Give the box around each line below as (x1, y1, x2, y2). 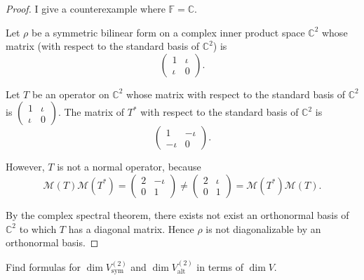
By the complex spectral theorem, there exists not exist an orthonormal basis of (6, 207, 349, 222)
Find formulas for (6, 259, 81, 274)
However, (6, 159, 45, 174)
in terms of (196, 259, 243, 274)
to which (19, 221, 57, 236)
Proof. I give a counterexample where (6, 1, 166, 15)
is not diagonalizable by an (205, 221, 321, 236)
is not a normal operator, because (57, 159, 201, 174)
